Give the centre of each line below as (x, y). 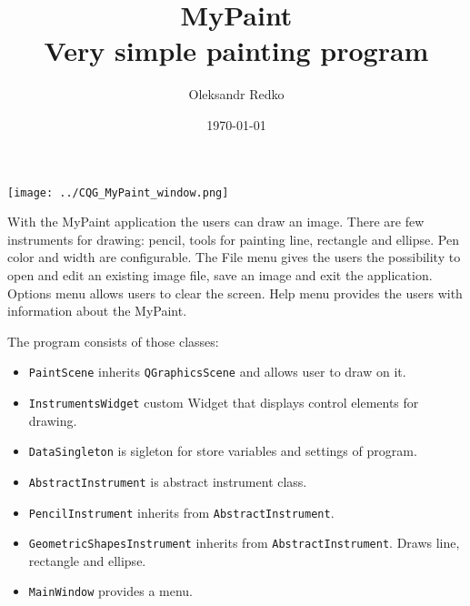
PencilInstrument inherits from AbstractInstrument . (181, 512)
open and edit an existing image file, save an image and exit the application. (220, 274)
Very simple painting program (236, 50)
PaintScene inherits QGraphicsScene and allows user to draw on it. (217, 372)
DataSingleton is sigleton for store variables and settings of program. (223, 451)
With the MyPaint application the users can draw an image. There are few (216, 222)
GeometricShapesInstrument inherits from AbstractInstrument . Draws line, (244, 543)
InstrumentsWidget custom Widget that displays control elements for (224, 402)
